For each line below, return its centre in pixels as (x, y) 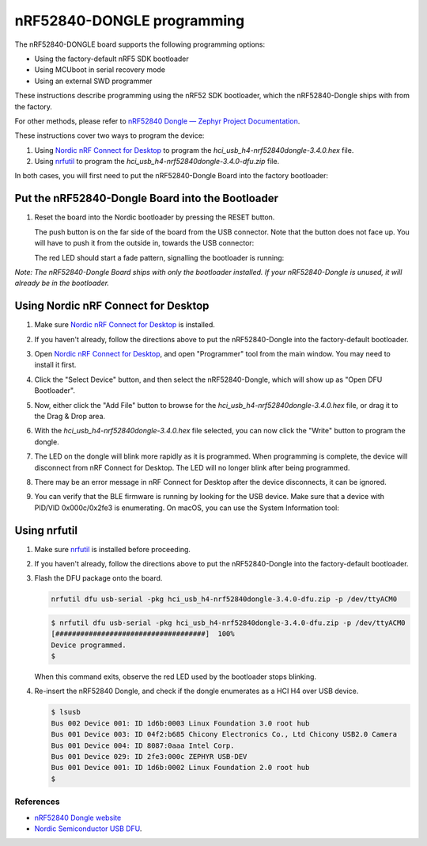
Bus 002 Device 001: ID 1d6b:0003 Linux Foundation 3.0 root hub (180, 723)
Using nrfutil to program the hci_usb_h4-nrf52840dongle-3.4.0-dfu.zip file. (157, 162)
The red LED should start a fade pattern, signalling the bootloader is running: (159, 257)
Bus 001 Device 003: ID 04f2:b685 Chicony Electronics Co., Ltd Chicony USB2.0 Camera (224, 734)
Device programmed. (89, 645)
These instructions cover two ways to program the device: (110, 135)
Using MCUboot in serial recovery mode (100, 70)
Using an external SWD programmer (93, 81)
